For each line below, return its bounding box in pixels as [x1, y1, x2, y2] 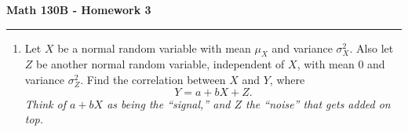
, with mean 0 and [297, 56, 385, 72]
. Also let [349, 39, 394, 56]
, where [269, 71, 305, 87]
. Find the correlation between [80, 71, 226, 87]
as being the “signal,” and [107, 95, 231, 112]
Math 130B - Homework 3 [6, 2, 151, 17]
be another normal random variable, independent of [36, 56, 285, 72]
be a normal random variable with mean [57, 39, 251, 56]
